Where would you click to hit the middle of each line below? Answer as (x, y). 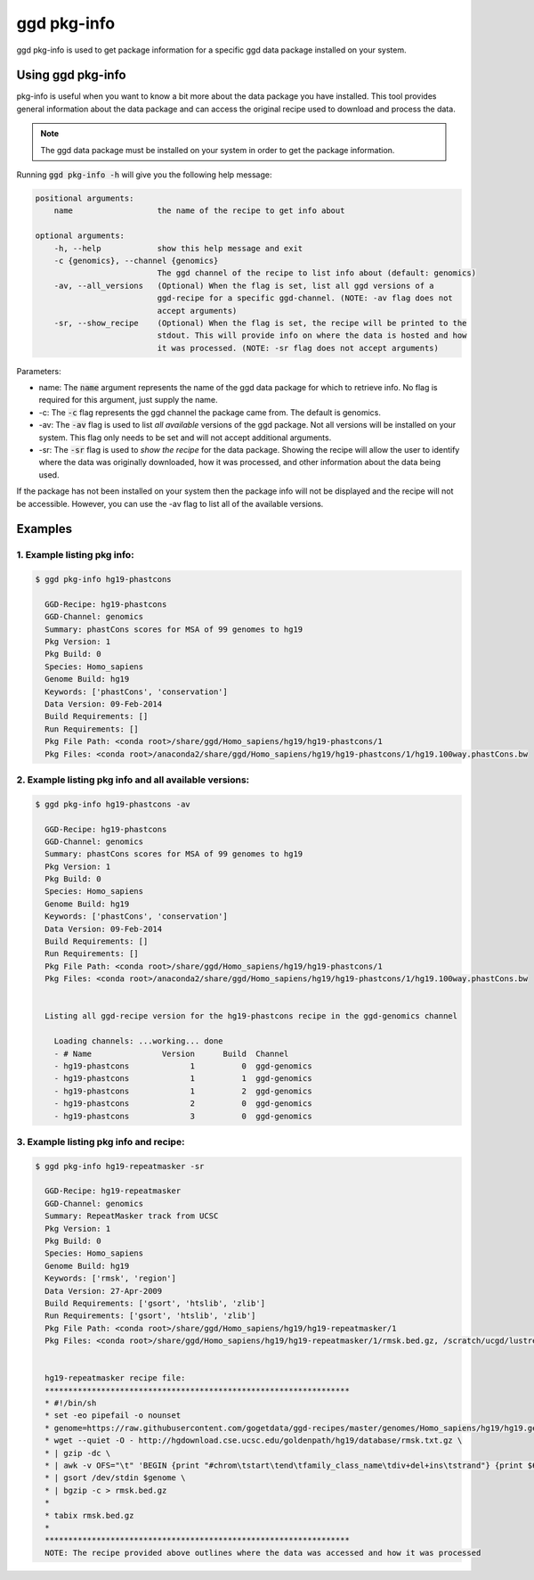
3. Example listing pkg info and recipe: (101, 1142)
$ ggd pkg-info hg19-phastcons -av (113, 804)
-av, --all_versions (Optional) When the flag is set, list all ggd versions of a (244, 286)
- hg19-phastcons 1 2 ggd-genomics (183, 1091)
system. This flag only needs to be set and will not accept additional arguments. (185, 438)
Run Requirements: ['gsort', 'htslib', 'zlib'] (150, 1316)
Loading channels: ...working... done (138, 1041)
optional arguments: (80, 236)
